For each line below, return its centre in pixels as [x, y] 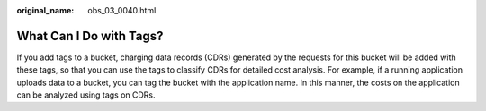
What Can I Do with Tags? [90, 36]
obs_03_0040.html [122, 10]
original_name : [45, 10]
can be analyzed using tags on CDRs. [86, 95]
